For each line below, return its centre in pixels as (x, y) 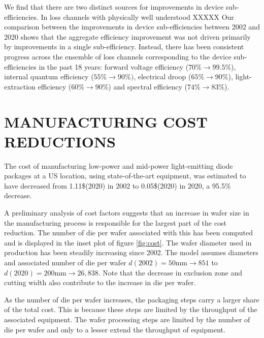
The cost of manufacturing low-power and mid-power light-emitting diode (119, 165)
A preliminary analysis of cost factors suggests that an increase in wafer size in (127, 213)
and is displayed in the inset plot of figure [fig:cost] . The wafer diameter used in (128, 242)
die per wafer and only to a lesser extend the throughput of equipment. (115, 329)
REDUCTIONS (60, 141)
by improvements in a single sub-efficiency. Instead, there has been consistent (124, 47)
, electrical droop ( (162, 76)
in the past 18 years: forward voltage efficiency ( (114, 66)
